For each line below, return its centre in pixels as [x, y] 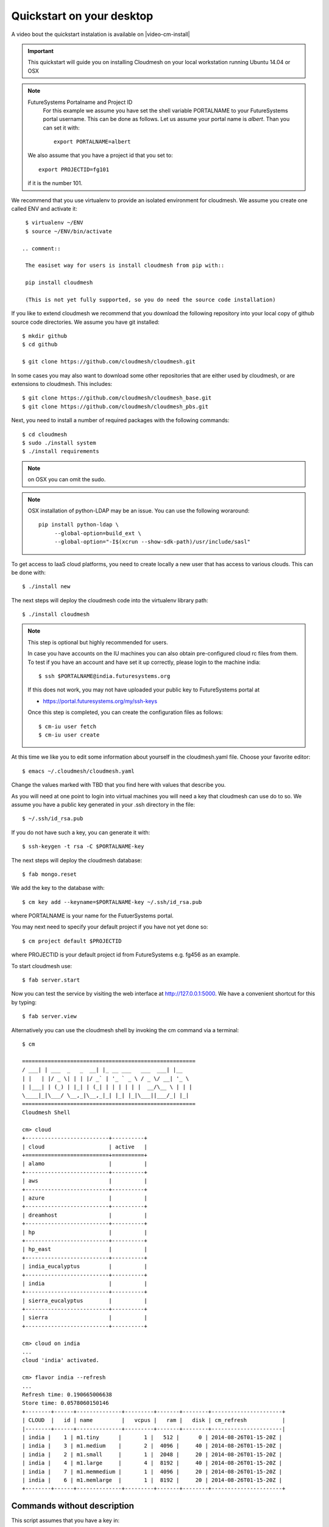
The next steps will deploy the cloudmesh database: [77, 860]
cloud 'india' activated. [61, 1360]
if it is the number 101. [55, 183]
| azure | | [85, 1198]
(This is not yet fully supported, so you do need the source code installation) [150, 300]
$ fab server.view [50, 1016]
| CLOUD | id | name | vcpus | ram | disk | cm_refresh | [154, 1420]
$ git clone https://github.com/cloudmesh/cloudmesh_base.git [117, 398]
